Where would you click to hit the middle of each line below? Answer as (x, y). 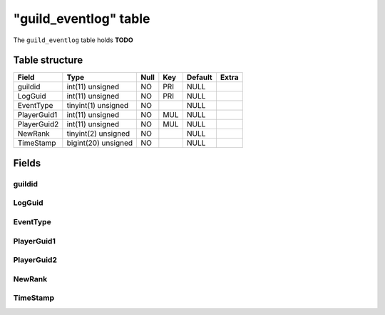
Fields (27, 163)
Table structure (48, 60)
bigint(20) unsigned (100, 143)
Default (200, 77)
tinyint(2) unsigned (98, 134)
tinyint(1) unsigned (98, 106)
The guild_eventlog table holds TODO (73, 40)
